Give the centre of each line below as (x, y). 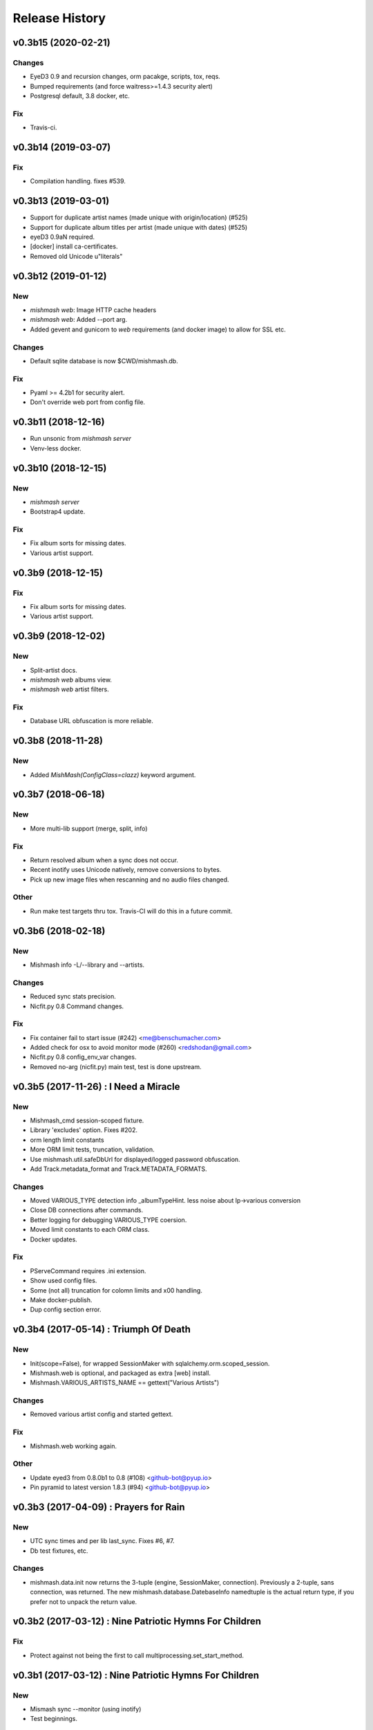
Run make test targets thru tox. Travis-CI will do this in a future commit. (131, 911)
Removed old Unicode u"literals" (76, 256)
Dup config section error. (66, 1310)
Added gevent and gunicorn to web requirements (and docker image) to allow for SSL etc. (158, 329)
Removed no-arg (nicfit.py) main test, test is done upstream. (116, 1066)
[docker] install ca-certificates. (74, 246)
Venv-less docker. (56, 448)
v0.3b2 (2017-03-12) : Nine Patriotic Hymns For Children (137, 1622)
